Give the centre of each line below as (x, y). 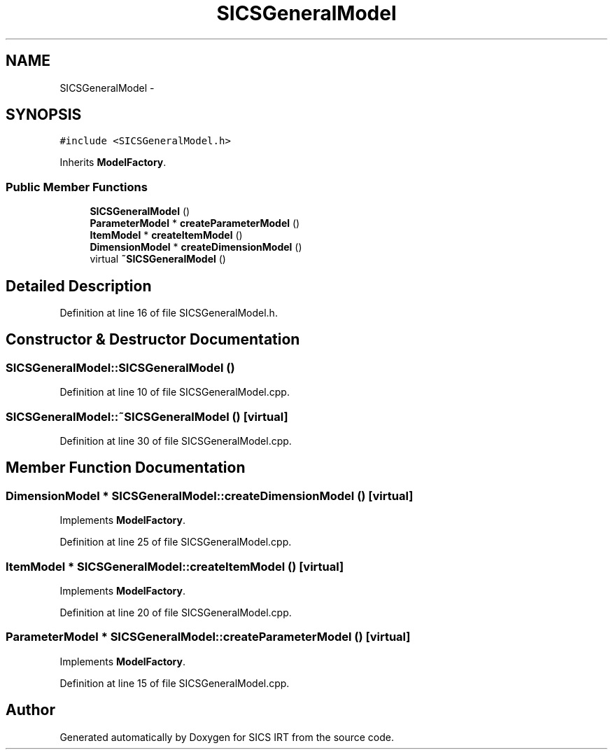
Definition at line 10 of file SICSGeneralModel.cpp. (175, 392)
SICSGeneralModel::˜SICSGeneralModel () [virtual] (147, 416)
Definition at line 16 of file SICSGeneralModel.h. (169, 313)
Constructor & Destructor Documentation (153, 340)
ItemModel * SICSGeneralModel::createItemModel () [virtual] (175, 566)
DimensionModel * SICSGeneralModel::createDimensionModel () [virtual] (210, 496)
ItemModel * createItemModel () (166, 235)
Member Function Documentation (126, 468)
